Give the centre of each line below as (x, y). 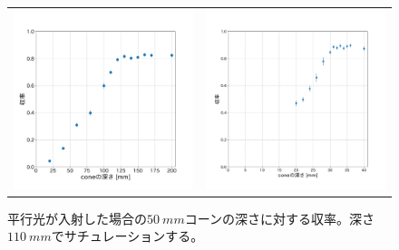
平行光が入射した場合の (77, 218)
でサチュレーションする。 (127, 236)
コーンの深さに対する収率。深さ (279, 218)
